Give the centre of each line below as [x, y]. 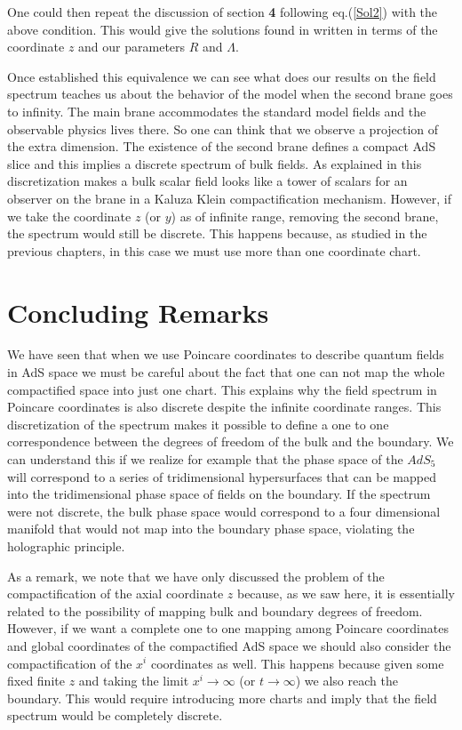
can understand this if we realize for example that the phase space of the [205, 459]
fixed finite [36, 681]
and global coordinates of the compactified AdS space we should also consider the [229, 645]
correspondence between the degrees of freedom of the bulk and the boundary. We [231, 441]
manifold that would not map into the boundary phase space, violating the [211, 529]
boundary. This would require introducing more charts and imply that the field [222, 698]
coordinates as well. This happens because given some [297, 663]
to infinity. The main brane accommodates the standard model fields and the [217, 111]
